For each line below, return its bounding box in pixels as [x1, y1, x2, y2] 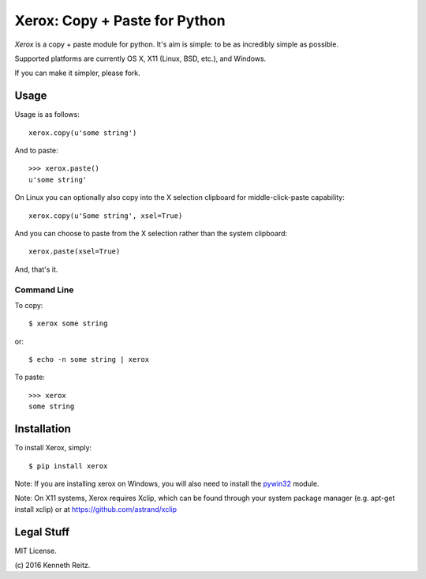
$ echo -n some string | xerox [28, 355, 150, 364]
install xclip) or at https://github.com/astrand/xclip [14, 504, 177, 513]
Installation [14, 423, 71, 436]
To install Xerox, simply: [14, 443, 92, 453]
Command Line [14, 284, 74, 295]
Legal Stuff [14, 525, 70, 539]
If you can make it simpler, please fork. [14, 68, 141, 78]
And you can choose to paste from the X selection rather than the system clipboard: [14, 228, 288, 238]
